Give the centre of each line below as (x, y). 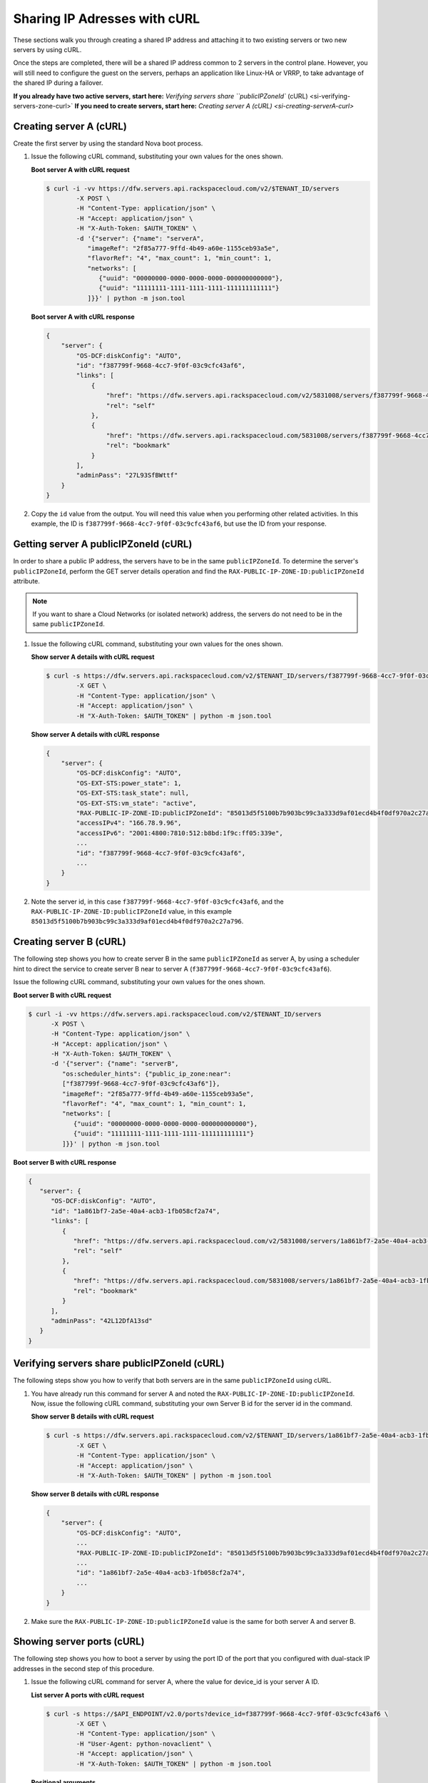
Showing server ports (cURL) (79, 1641)
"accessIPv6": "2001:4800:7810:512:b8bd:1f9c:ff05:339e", (179, 833)
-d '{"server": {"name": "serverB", (115, 1064)
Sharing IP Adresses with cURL (107, 19)
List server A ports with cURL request (88, 1695)
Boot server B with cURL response (65, 1162)
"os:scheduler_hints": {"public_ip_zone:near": (147, 1074)
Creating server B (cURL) (70, 942)
